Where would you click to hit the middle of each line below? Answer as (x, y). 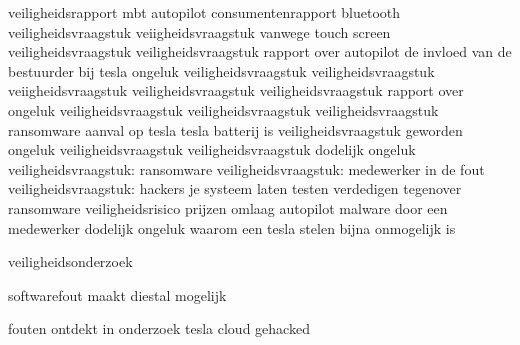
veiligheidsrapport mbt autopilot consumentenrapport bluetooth (204, 12)
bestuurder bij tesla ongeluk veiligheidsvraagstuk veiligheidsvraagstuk (221, 70)
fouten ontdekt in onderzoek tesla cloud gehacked (159, 328)
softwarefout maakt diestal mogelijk (117, 294)
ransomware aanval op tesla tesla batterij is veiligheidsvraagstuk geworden (235, 129)
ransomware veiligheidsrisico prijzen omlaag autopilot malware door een (228, 207)
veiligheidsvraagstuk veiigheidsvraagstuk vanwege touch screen (199, 31)
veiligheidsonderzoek (70, 261)
